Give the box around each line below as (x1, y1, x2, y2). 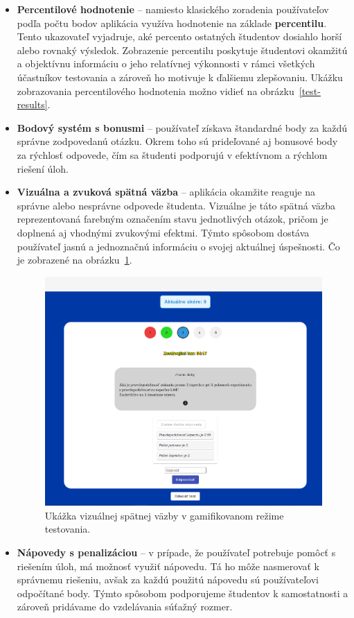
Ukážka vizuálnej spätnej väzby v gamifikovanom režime (44, 508, 284, 522)
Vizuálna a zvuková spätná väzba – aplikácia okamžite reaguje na (17, 184, 316, 199)
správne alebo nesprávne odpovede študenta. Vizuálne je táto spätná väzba (17, 198, 336, 212)
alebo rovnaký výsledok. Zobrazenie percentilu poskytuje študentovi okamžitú (17, 42, 348, 57)
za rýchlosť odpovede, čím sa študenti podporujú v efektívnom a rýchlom (17, 147, 328, 162)
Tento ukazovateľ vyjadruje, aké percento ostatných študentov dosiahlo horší (17, 29, 342, 44)
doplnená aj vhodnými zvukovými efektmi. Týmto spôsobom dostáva (17, 225, 310, 239)
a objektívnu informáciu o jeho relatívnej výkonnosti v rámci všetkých (17, 56, 315, 71)
